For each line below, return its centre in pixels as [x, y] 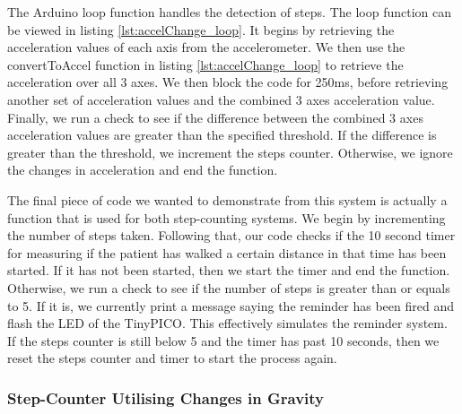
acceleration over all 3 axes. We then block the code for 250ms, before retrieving [228, 82]
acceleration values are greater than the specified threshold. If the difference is [222, 135]
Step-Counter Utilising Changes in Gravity [166, 397]
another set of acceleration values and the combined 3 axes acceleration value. [221, 99]
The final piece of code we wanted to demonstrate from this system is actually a [227, 199]
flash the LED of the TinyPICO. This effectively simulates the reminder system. [227, 323]
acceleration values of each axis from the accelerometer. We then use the [206, 47]
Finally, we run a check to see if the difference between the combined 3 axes [215, 117]
